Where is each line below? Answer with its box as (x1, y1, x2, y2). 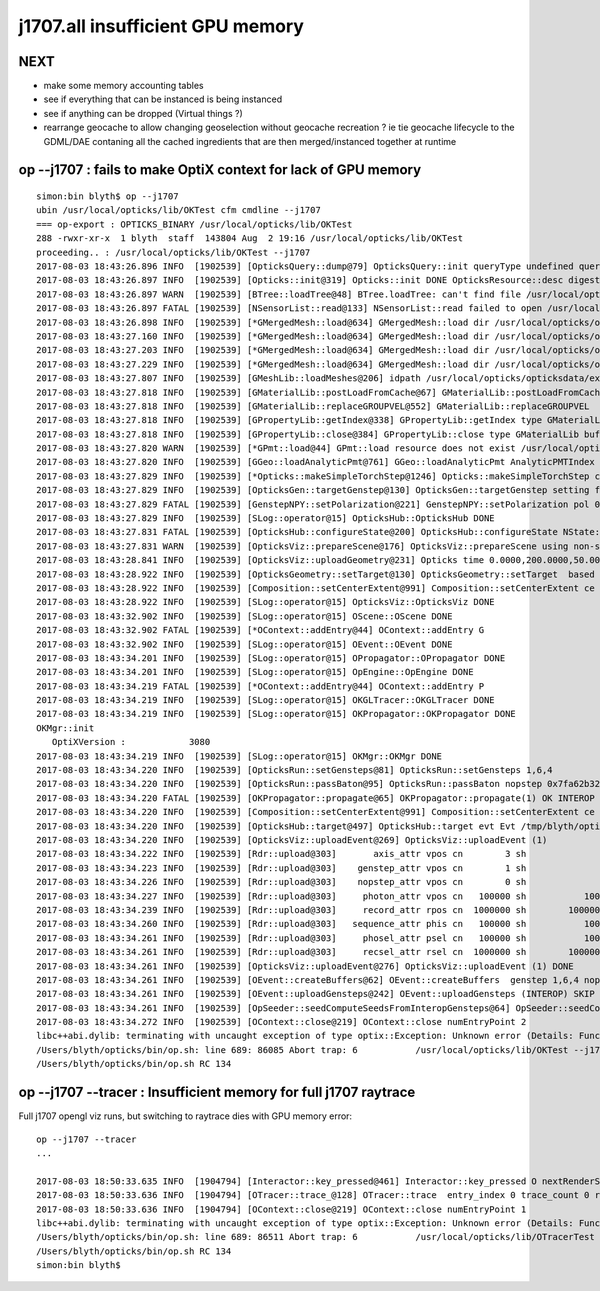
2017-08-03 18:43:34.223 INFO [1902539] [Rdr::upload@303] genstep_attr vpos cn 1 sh (36, 862, 527, 874)
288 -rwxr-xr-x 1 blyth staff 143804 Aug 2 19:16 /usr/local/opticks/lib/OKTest (36, 233, 464, 244)
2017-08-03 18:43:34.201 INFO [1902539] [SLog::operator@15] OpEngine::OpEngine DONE (36, 666, 474, 678)
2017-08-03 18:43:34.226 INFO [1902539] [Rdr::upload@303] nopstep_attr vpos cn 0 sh (36, 876, 527, 888)
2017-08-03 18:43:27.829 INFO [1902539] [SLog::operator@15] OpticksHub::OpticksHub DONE (36, 513, 495, 524)
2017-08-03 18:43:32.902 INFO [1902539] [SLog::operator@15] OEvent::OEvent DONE (36, 638, 453, 650)
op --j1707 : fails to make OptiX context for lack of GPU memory (18, 161, 422, 179)
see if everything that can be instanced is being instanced (43, 93, 283, 105)
